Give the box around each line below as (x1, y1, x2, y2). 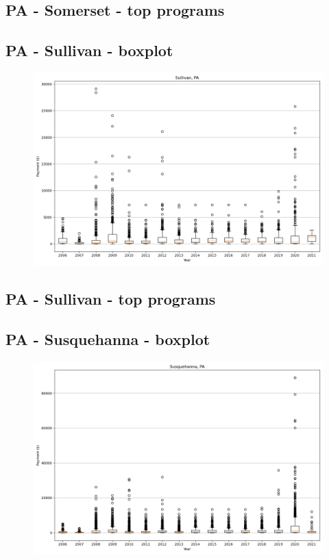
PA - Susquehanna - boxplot (5, 329, 210, 350)
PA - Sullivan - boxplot (5, 40, 173, 61)
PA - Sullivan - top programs (5, 288, 216, 309)
